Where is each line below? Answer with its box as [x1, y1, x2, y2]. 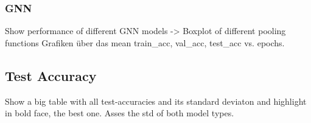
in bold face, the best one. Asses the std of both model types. [5, 107, 234, 119]
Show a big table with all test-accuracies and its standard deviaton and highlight [5, 94, 307, 107]
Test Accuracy [5, 66, 97, 85]
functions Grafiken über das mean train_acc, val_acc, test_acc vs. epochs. [5, 36, 285, 49]
